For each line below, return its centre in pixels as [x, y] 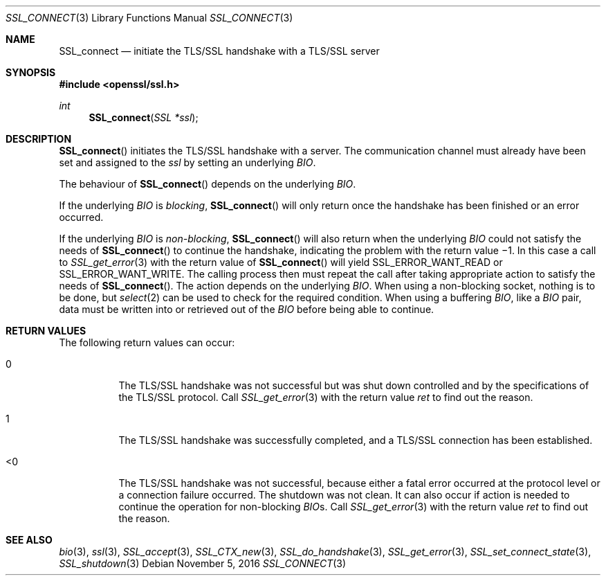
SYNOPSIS [31, 72]
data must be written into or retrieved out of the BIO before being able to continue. [247, 309]
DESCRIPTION [39, 139]
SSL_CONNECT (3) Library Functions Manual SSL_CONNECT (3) [149, 18]
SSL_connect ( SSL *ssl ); [144, 117]
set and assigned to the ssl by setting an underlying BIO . [187, 162]
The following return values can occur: [147, 342]
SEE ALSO [29, 540]
